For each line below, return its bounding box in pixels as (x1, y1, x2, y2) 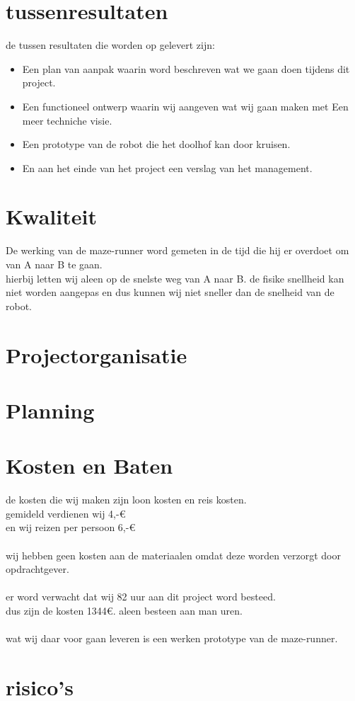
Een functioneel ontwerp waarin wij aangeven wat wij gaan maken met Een (22, 98, 349, 113)
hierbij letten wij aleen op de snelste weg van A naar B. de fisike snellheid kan (6, 270, 344, 285)
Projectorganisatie (6, 340, 187, 369)
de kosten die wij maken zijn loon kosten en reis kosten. (6, 492, 247, 507)
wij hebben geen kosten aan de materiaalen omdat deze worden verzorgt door (6, 547, 341, 562)
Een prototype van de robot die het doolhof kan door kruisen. (22, 137, 291, 152)
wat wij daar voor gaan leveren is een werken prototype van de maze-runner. (6, 631, 338, 646)
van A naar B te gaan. (6, 257, 103, 271)
